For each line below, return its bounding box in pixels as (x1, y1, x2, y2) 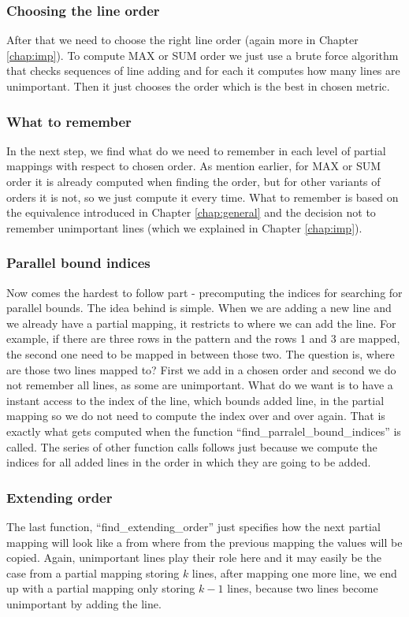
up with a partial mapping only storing (6, 580, 195, 597)
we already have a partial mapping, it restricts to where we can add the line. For (6, 314, 396, 331)
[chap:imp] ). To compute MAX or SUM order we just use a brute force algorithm (6, 46, 399, 63)
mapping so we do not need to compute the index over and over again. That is (6, 407, 385, 424)
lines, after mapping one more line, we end (191, 564, 397, 581)
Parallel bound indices (6, 253, 151, 273)
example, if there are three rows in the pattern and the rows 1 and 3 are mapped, (6, 330, 400, 347)
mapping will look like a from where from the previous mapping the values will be (6, 533, 403, 550)
